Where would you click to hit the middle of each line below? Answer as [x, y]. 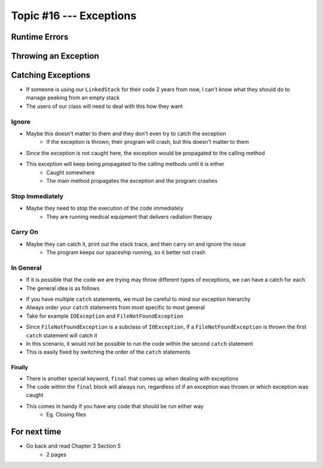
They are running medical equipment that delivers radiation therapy [129, 216]
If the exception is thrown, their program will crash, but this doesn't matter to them [148, 142]
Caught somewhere [71, 172]
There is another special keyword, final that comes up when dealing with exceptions [132, 378]
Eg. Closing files [66, 415]
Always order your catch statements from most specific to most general [115, 307]
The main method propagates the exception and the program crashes [132, 180]
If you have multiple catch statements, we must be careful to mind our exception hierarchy [138, 299]
